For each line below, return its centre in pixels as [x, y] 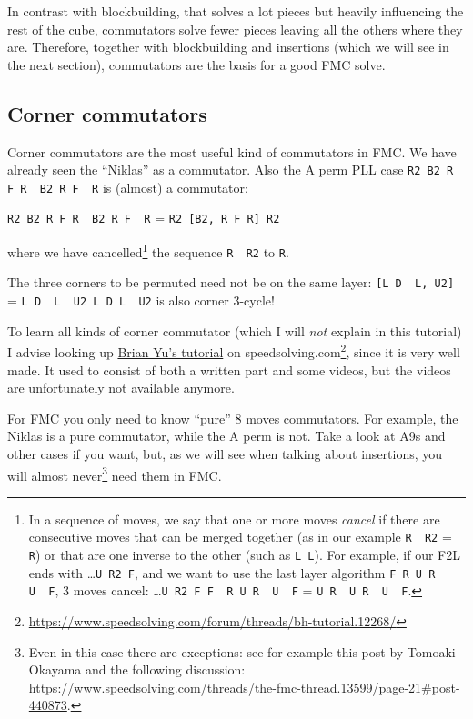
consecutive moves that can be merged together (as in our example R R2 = [240, 537]
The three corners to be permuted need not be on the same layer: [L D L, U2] [231, 282]
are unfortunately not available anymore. [121, 388]
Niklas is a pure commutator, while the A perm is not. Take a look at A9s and [226, 436]
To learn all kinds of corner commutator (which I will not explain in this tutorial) [235, 330]
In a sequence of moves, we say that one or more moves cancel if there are [234, 519]
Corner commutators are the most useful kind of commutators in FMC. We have [232, 151]
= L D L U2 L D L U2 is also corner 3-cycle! [141, 300]
